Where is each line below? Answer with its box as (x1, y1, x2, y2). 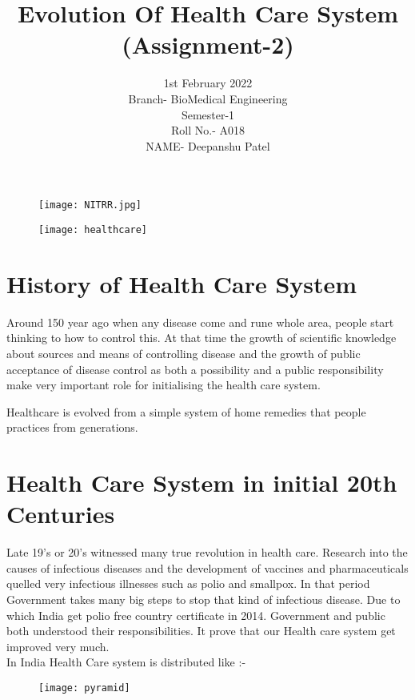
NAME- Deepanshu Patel (146, 137, 270, 154)
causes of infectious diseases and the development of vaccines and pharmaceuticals (6, 559, 409, 576)
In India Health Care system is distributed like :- (6, 654, 246, 670)
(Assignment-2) (122, 28, 294, 61)
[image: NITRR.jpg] (38, 199, 142, 211)
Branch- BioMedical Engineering (128, 90, 288, 107)
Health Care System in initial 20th (6, 466, 397, 499)
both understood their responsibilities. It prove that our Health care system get (6, 622, 396, 639)
